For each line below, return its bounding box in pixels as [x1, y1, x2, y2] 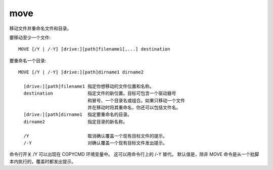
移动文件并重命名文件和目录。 [9, 25, 72, 31]
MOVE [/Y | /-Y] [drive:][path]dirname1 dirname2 [18, 69, 144, 75]
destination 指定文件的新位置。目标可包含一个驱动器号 [23, 91, 176, 96]
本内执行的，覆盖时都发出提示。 [9, 158, 76, 164]
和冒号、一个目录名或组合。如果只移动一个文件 [87, 98, 186, 103]
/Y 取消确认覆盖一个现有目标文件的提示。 [23, 133, 168, 139]
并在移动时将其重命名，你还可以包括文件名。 [87, 105, 181, 111]
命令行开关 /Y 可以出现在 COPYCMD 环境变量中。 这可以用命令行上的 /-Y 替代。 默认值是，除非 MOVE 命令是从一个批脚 [9, 151, 259, 157]
